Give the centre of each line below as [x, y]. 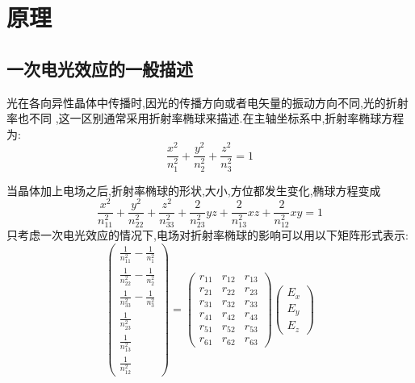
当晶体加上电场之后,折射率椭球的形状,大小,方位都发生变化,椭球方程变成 [194, 190]
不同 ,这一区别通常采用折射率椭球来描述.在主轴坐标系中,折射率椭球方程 [216, 118]
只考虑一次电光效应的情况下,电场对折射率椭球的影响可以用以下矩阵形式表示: [207, 235]
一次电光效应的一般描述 [100, 68]
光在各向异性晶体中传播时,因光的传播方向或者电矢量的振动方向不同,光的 [196, 102]
